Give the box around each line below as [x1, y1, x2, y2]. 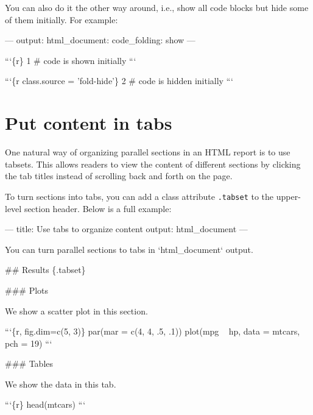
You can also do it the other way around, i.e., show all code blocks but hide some [5, 1, 309, 13]
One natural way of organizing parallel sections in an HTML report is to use [5, 146, 290, 158]
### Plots [5, 283, 49, 296]
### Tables [5, 357, 54, 370]
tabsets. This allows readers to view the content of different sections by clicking [5, 157, 301, 170]
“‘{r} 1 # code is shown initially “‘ [5, 54, 136, 66]
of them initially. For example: [5, 13, 118, 26]
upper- [276, 190, 301, 202]
